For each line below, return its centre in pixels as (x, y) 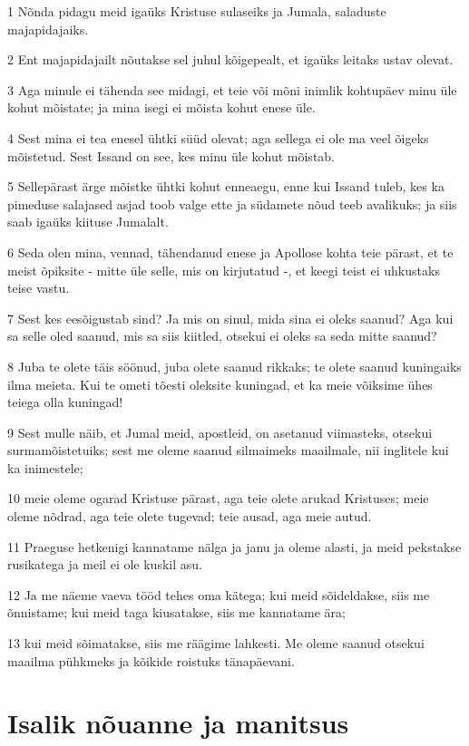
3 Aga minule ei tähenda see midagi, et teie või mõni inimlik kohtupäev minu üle (232, 89)
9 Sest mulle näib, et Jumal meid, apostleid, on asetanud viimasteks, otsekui (220, 432)
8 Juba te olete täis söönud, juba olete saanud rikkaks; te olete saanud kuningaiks (234, 366)
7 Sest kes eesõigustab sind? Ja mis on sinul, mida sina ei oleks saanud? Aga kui (230, 318)
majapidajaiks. (48, 29)
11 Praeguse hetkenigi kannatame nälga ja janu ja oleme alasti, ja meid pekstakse (234, 546)
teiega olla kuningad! (65, 402)
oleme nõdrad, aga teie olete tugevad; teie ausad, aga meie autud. (190, 516)
